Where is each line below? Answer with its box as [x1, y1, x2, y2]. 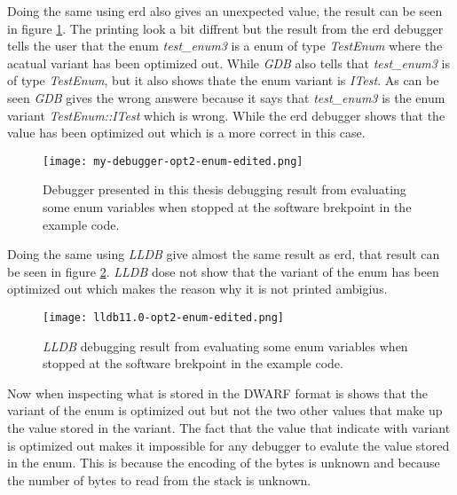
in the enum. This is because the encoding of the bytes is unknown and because [7, 453, 440, 472]
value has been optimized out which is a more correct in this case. [7, 123, 366, 142]
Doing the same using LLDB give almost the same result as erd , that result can [7, 245, 440, 263]
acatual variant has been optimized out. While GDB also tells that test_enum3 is [7, 53, 451, 72]
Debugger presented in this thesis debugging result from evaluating [43, 180, 406, 199]
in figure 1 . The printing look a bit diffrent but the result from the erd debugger [7, 19, 444, 37]
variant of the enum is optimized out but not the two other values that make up [7, 401, 443, 420]
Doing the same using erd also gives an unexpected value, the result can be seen [7, 2, 443, 20]
